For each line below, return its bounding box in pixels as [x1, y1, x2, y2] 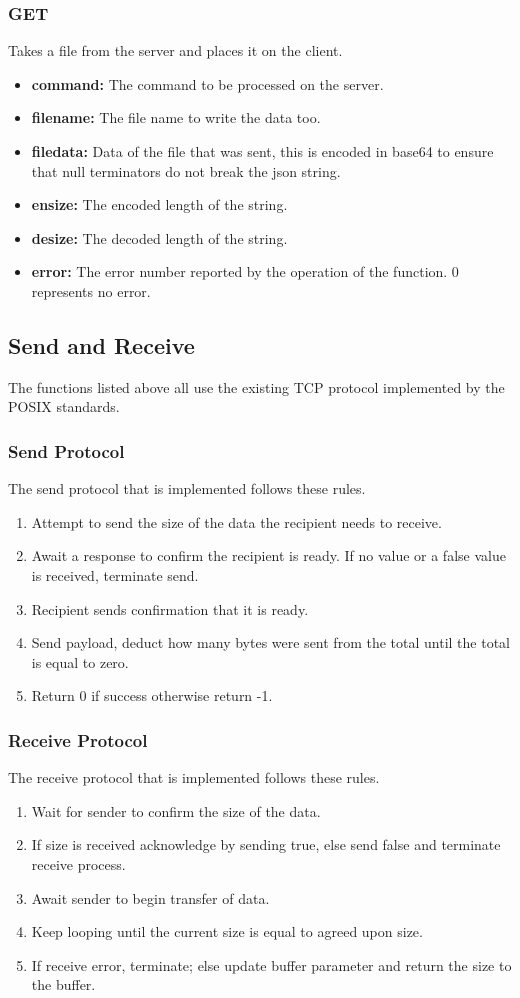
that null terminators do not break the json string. [31, 160, 341, 181]
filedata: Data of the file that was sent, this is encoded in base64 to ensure [31, 141, 494, 161]
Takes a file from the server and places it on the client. [8, 40, 343, 61]
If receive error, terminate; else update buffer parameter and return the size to [31, 954, 512, 975]
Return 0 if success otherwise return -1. [31, 685, 273, 706]
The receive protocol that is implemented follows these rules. [8, 767, 380, 788]
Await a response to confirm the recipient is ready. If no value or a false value [31, 545, 506, 566]
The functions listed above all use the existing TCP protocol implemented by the [8, 376, 505, 397]
